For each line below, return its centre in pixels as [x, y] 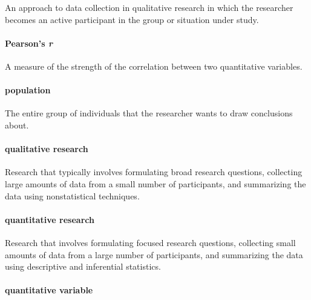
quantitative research [50, 219]
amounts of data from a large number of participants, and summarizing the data [154, 254]
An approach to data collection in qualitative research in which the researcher [149, 7]
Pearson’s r [29, 43]
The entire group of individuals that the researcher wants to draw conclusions [149, 113]
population [28, 90]
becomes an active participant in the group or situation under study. [132, 19]
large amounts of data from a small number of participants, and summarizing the [155, 183]
